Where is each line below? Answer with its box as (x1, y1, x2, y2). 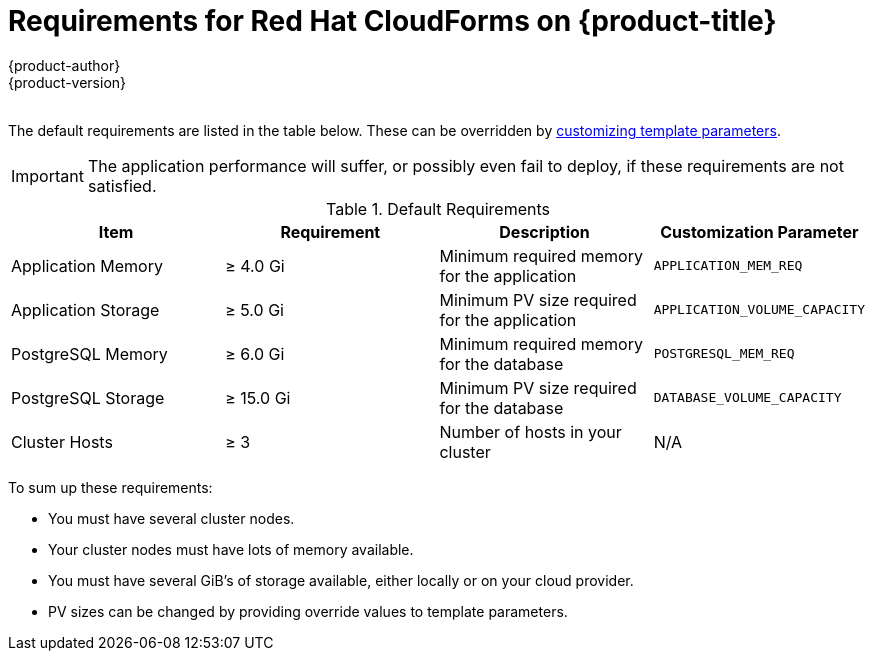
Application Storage (11, 299, 160, 320)
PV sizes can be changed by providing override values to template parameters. (48, 602, 568, 620)
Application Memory (11, 255, 163, 276)
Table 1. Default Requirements (325, 198, 551, 219)
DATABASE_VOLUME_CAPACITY (653, 390, 842, 406)
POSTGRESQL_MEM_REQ (653, 346, 795, 362)
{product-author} (8, 56, 121, 74)
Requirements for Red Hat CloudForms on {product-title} (8, 4, 777, 38)
